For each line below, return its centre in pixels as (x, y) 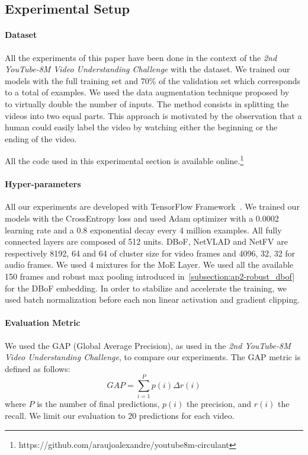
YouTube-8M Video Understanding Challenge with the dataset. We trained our (147, 69)
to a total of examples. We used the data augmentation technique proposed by (147, 92)
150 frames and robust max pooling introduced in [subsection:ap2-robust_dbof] (150, 276)
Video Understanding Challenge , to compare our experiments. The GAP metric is (153, 357)
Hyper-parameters (43, 184)
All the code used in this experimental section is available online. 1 (124, 160)
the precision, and (219, 404)
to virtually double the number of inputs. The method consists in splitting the (147, 103)
